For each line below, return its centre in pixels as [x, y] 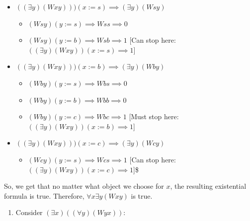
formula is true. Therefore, [44, 195]
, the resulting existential [208, 186]
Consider [29, 212]
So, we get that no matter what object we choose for [84, 186]
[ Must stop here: [154, 116]
